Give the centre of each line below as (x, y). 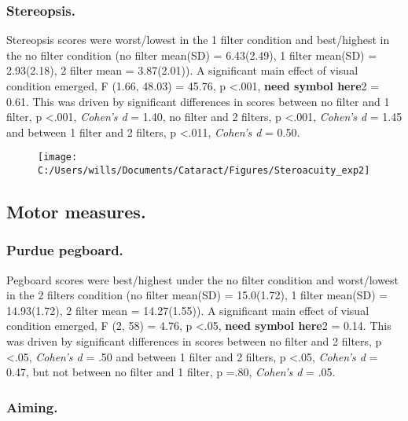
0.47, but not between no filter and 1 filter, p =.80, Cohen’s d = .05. (171, 372)
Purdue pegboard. (65, 250)
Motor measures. (76, 212)
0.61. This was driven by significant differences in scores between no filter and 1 (198, 101)
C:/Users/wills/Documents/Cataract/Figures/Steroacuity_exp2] (204, 171)
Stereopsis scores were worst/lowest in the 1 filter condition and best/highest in (198, 40)
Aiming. (32, 406)
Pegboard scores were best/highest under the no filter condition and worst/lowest (203, 279)
